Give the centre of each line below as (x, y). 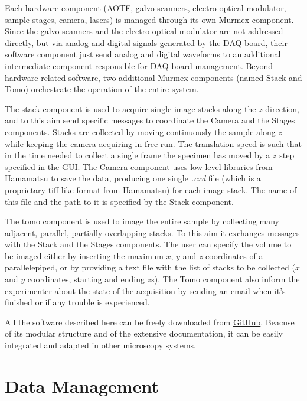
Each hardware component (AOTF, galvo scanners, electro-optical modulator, (146, 8)
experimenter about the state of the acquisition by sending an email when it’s (145, 290)
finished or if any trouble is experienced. (77, 302)
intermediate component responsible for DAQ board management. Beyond (139, 65)
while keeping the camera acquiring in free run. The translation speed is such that (153, 143)
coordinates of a (234, 255)
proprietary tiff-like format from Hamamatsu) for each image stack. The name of (151, 189)
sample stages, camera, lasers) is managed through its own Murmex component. (149, 19)
